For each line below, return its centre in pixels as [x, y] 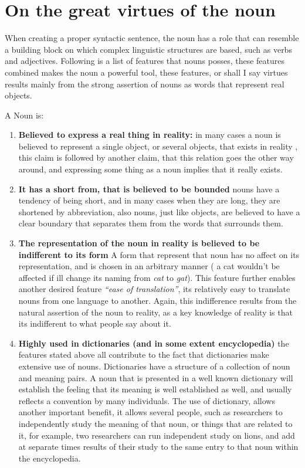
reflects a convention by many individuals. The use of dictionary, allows [147, 400]
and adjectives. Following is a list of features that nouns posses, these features [145, 61]
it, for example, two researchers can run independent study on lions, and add [157, 435]
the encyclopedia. [50, 458]
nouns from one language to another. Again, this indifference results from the [157, 300]
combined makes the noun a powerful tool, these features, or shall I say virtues [146, 72]
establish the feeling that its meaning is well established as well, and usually [155, 389]
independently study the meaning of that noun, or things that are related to [155, 423]
